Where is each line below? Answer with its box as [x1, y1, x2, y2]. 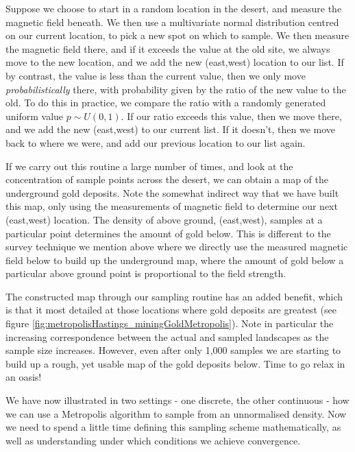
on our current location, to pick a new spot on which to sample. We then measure [5, 28, 350, 43]
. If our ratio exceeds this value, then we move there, [121, 108, 342, 123]
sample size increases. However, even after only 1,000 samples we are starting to [5, 343, 341, 357]
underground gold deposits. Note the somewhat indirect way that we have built [5, 185, 339, 200]
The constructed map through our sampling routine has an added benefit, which [5, 289, 343, 303]
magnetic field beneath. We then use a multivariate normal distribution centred [5, 14, 339, 29]
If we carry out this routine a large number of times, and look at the [5, 158, 293, 173]
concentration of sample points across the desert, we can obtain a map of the [5, 172, 329, 187]
